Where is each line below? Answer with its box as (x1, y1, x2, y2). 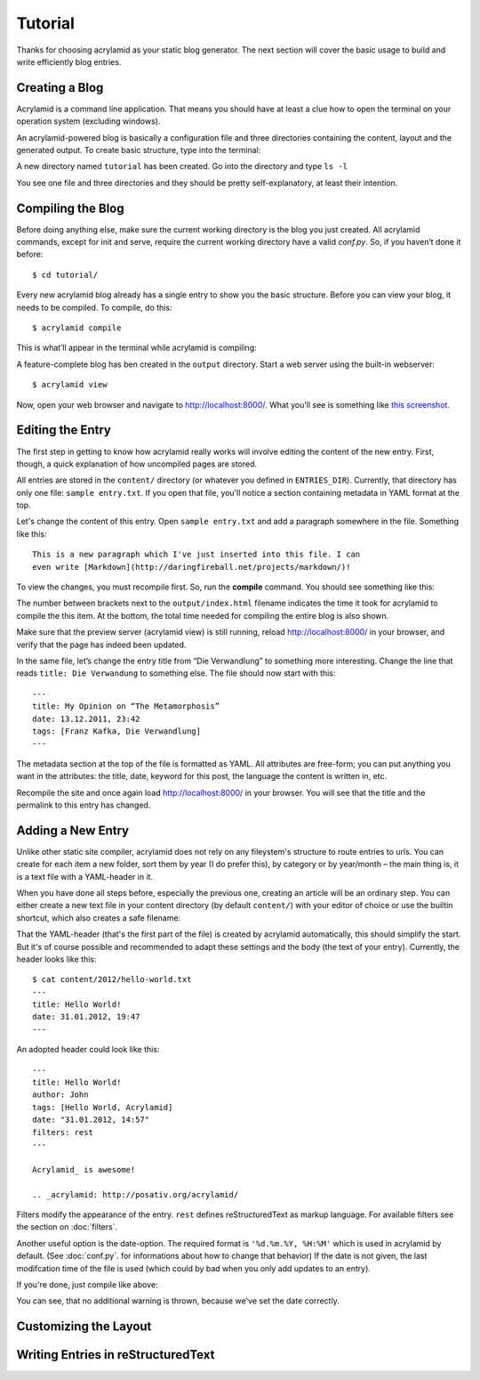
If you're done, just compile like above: (16, 1279, 159, 1290)
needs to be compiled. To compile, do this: (16, 302, 172, 313)
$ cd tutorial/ (32, 270, 99, 280)
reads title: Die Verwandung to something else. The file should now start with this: (16, 668, 336, 678)
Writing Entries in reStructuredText (16, 1347, 215, 1362)
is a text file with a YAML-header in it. (16, 871, 154, 881)
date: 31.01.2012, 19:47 (32, 1011, 140, 1022)
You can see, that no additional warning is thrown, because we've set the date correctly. (16, 1295, 340, 1306)
